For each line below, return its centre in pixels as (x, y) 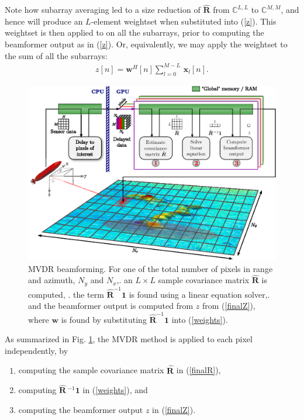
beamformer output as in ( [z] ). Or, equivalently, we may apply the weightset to (146, 44)
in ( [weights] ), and (115, 390)
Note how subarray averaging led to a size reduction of (103, 10)
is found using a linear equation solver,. (199, 294)
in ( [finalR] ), (198, 370)
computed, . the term (66, 294)
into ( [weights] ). (200, 319)
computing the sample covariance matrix (91, 370)
